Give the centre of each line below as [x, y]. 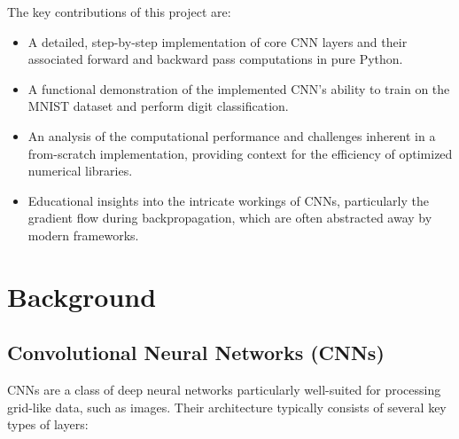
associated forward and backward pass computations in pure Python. [215, 59]
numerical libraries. [80, 171]
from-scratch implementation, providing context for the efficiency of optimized [240, 153]
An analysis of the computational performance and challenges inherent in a [232, 135]
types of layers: [48, 424]
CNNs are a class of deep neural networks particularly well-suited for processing [224, 390]
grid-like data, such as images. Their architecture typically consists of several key [227, 407]
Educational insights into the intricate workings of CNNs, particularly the [228, 200]
